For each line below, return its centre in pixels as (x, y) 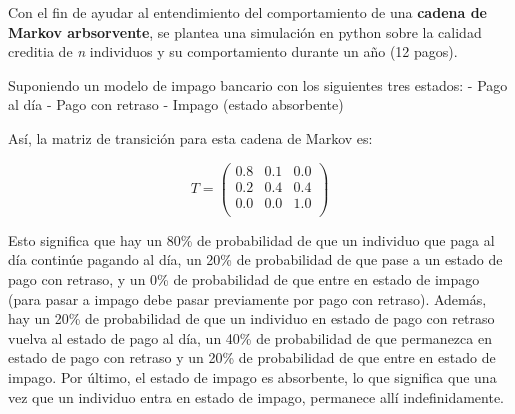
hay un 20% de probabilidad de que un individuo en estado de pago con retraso (251, 318)
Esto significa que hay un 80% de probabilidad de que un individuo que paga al (251, 239)
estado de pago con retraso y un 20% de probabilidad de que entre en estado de (252, 357)
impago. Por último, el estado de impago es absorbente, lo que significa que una (252, 376)
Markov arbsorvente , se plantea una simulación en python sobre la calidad (245, 31)
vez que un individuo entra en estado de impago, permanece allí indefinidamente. (256, 396)
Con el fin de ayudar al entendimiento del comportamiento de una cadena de (247, 12)
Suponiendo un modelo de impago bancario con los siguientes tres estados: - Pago (258, 84)
